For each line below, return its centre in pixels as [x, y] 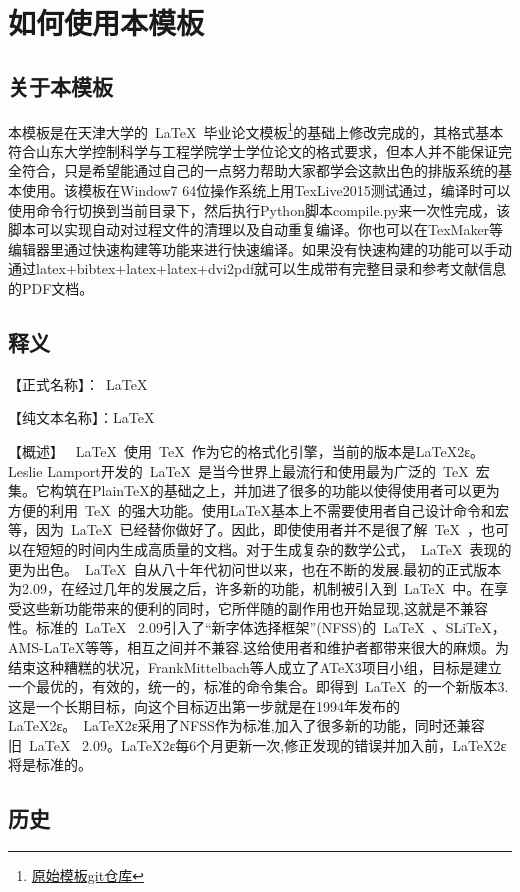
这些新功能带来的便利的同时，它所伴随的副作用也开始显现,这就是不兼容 [254, 607]
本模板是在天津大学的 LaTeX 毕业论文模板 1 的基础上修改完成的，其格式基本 [256, 130]
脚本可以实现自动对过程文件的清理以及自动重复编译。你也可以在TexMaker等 [256, 229]
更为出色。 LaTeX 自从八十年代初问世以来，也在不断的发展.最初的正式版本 [255, 568]
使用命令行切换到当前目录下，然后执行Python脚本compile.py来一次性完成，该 [259, 209]
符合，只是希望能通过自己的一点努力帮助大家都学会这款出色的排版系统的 [259, 170]
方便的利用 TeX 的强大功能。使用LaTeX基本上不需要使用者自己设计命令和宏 [259, 509]
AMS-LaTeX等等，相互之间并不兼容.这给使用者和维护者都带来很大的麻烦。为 [259, 646]
